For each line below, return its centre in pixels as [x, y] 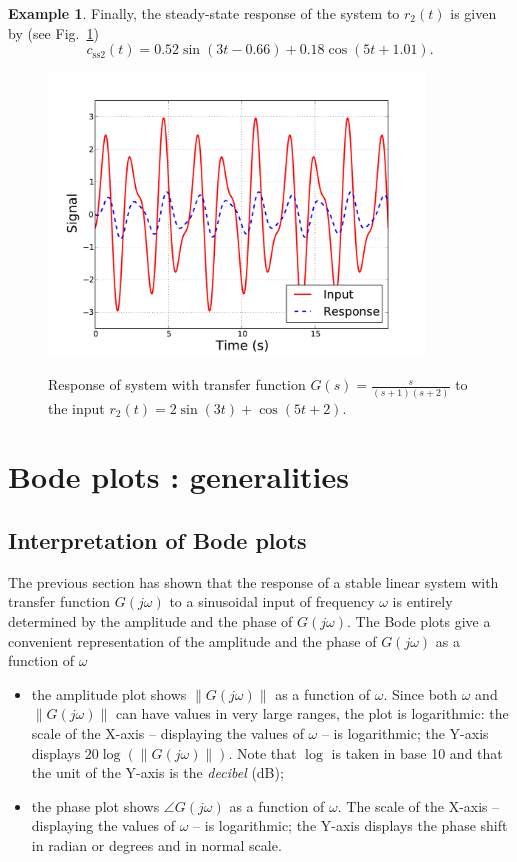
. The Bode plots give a [419, 621]
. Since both [420, 693]
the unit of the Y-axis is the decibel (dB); [157, 772]
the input [76, 407]
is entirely [422, 601]
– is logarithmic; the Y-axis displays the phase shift [350, 825]
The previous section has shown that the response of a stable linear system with [253, 581]
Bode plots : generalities [179, 476]
